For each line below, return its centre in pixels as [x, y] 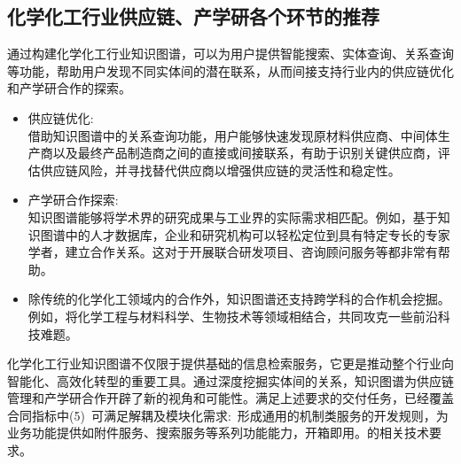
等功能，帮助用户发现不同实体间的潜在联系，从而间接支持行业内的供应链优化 [230, 70]
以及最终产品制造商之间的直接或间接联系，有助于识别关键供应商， [245, 153]
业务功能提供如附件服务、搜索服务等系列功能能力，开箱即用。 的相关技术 [218, 433]
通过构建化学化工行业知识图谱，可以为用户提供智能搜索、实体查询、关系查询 [230, 54]
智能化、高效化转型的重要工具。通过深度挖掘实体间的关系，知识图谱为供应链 [230, 380]
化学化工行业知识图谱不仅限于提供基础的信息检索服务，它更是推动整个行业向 [230, 363]
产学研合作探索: [73, 200]
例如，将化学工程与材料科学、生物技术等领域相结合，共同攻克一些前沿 [233, 316]
